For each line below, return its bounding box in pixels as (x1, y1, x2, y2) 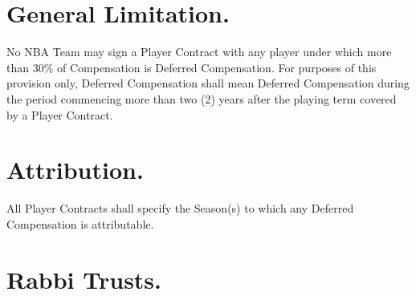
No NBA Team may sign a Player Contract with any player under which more (6, 43, 392, 60)
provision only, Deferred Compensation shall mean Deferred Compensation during (6, 75, 410, 91)
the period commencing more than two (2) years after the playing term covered (6, 90, 397, 107)
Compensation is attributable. (6, 215, 154, 232)
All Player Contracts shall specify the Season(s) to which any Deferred (6, 200, 354, 217)
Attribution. (6, 153, 144, 186)
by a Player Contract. (6, 106, 113, 123)
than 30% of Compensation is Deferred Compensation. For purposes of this (6, 59, 377, 75)
